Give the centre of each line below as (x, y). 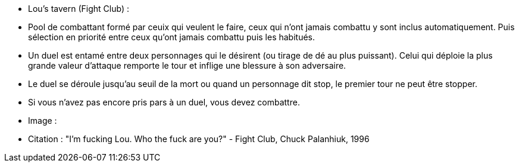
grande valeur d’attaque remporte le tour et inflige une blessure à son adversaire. (187, 65)
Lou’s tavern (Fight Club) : (79, 9)
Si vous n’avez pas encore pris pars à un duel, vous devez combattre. (164, 102)
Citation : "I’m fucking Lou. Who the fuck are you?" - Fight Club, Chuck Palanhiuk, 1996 (199, 139)
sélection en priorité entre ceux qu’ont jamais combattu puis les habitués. (172, 37)
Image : (43, 121)
